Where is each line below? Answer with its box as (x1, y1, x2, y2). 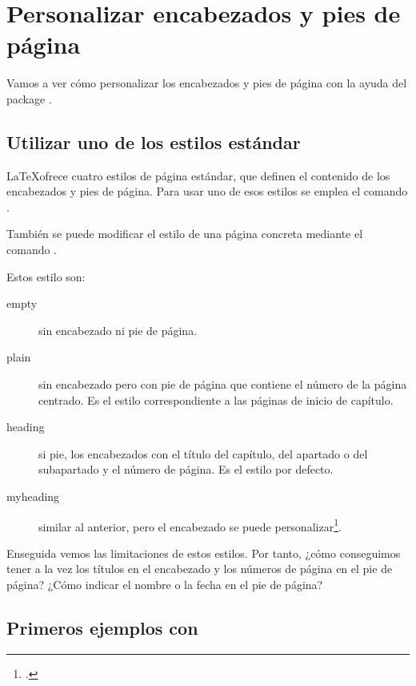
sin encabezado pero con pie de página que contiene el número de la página (38, 376, 407, 393)
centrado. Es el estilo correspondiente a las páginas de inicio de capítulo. (38, 391, 394, 408)
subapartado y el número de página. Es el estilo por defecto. (38, 461, 334, 478)
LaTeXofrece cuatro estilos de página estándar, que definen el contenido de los (6, 167, 390, 184)
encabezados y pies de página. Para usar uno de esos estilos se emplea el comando (6, 183, 408, 200)
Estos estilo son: (6, 268, 86, 284)
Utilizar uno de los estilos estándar (6, 129, 301, 154)
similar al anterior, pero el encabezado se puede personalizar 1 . (38, 515, 342, 535)
